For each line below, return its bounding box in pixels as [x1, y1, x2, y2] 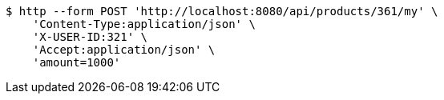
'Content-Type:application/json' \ [32, 18, 256, 30]
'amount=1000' [32, 56, 121, 69]
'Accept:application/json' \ [32, 43, 216, 56]
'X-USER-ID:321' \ [32, 30, 148, 43]
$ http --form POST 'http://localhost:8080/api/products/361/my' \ [6, 5, 438, 18]
